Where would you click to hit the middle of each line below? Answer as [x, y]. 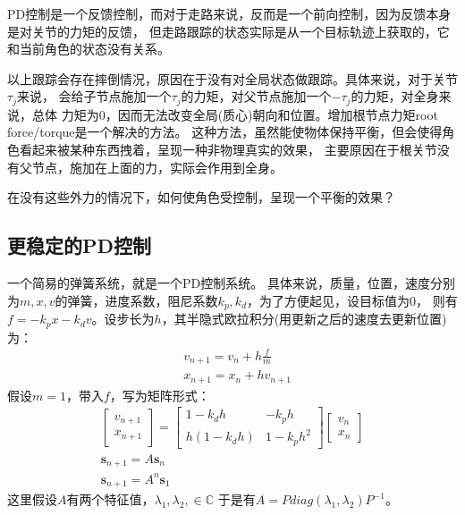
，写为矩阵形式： [160, 395]
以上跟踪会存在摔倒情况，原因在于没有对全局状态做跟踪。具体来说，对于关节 [232, 78]
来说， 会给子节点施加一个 [94, 96]
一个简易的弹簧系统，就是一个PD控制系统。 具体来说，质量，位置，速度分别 [231, 283]
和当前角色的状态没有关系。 [89, 49]
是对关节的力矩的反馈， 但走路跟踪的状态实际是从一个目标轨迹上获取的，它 [228, 31]
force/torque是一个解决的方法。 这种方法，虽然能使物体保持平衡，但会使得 [225, 132]
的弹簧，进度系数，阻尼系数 [136, 300]
